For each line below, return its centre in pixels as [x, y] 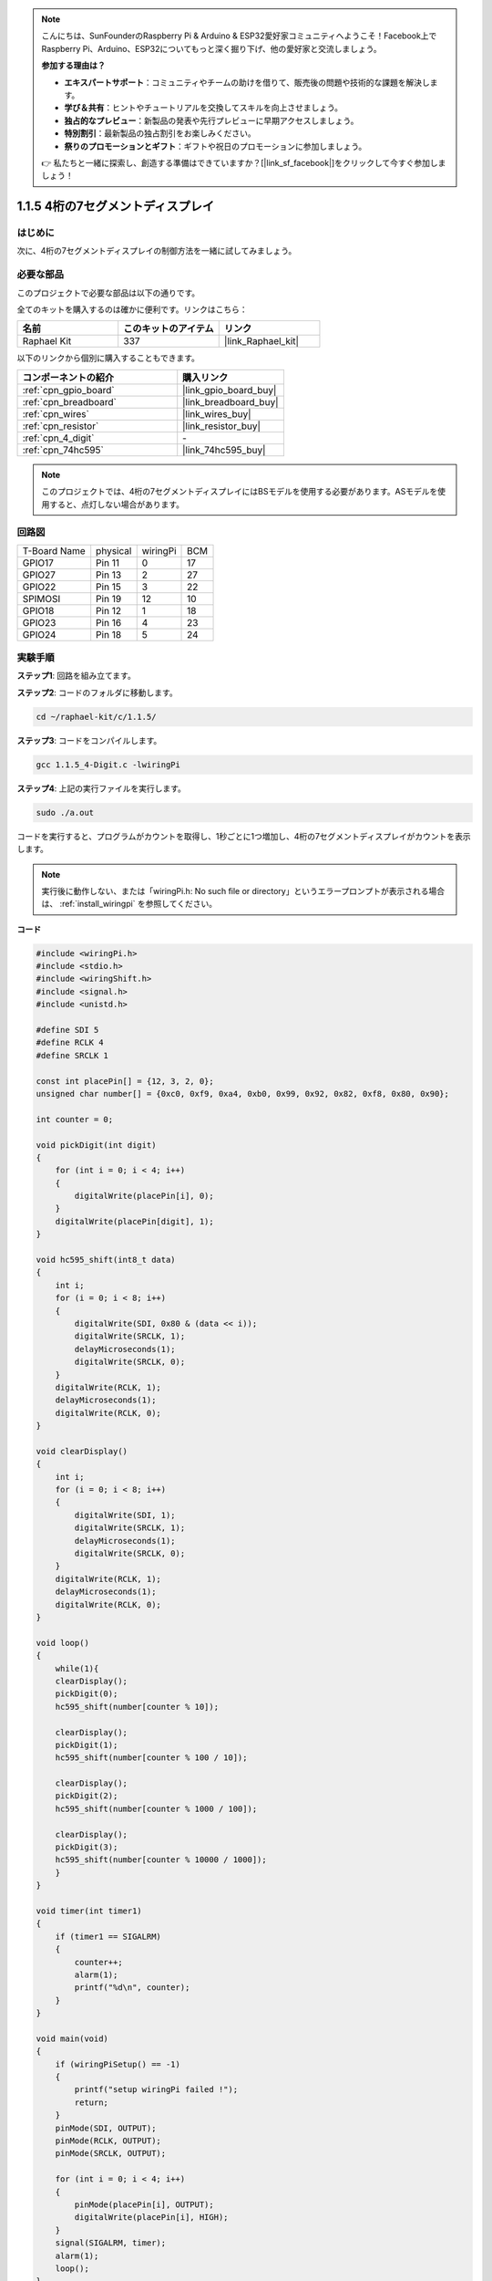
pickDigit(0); [87, 1694]
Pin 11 [108, 563]
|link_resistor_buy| [222, 426]
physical [114, 550]
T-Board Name [54, 550]
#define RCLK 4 [70, 1043]
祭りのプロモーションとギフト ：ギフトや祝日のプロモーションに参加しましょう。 [215, 146]
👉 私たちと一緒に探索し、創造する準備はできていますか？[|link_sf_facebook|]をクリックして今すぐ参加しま [244, 162]
